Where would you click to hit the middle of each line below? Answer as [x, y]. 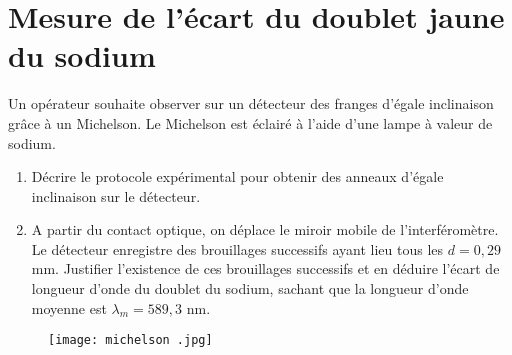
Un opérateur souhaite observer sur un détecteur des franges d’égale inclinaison [251, 103]
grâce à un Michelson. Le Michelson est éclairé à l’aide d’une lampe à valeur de [250, 122]
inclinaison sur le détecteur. [116, 195]
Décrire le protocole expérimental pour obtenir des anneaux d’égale [237, 176]
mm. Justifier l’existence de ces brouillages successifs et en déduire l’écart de [265, 268]
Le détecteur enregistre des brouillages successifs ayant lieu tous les [237, 248]
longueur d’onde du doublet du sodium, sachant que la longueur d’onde [250, 288]
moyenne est [69, 307]
